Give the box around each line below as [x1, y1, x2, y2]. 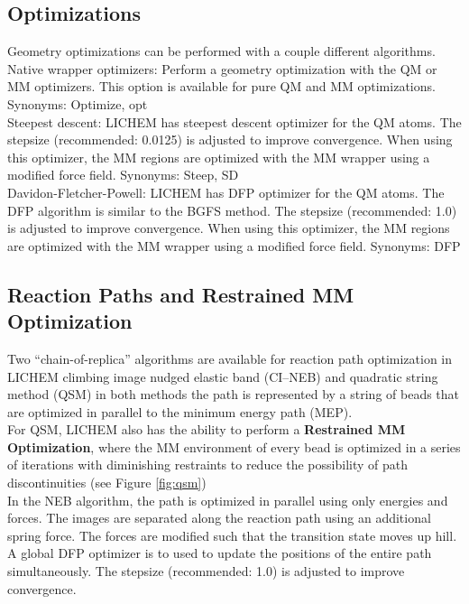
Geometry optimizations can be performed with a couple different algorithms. [7, 42, 436, 60]
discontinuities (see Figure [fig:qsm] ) [7, 473, 207, 492]
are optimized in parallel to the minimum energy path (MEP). [7, 402, 353, 421]
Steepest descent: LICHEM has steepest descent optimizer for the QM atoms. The [7, 112, 462, 131]
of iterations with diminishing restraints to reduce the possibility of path [7, 455, 408, 474]
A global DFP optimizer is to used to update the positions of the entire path [7, 544, 432, 562]
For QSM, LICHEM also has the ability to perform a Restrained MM [7, 420, 406, 439]
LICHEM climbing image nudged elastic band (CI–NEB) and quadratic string [7, 367, 438, 386]
